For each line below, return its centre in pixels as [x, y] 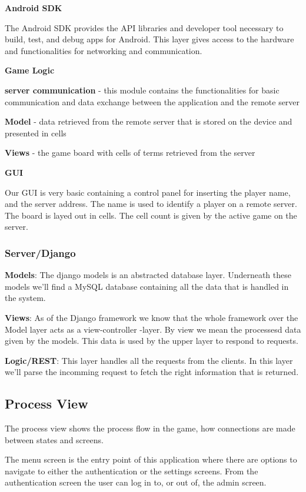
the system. [25, 298]
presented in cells [36, 133]
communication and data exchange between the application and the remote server [152, 101]
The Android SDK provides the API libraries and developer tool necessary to [144, 27]
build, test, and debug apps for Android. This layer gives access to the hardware [149, 39]
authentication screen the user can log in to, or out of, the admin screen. [136, 482]
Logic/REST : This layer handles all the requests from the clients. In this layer [149, 360]
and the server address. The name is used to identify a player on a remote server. [151, 204]
